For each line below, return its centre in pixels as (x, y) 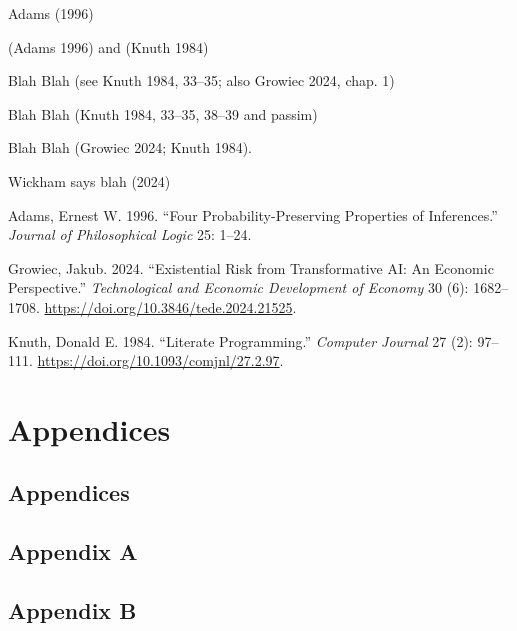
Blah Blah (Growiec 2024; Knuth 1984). (130, 147)
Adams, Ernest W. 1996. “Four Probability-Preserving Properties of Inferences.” (253, 214)
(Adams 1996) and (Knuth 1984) (108, 46)
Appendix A (73, 551)
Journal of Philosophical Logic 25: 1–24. (130, 234)
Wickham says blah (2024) (89, 180)
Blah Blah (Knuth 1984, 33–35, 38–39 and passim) (163, 113)
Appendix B (72, 610)
